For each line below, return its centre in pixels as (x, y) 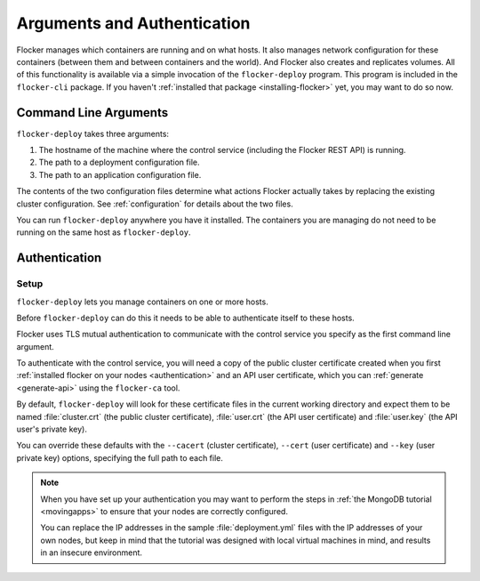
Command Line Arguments (92, 113)
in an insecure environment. (91, 553)
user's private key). (52, 429)
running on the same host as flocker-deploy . (104, 232)
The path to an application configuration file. (120, 174)
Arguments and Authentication (133, 23)
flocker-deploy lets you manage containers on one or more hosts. (142, 302)
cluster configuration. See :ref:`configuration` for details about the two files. (155, 204)
